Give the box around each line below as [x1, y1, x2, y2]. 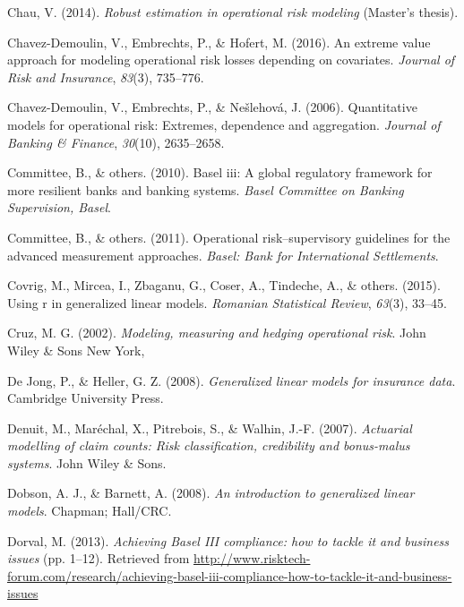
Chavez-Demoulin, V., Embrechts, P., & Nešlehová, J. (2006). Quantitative [7, 98, 417, 116]
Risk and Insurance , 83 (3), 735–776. [7, 67, 204, 86]
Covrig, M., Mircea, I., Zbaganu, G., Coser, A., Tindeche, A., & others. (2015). [7, 276, 441, 295]
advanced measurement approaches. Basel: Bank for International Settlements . [7, 245, 439, 264]
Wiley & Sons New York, [7, 340, 145, 359]
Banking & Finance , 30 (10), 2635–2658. [7, 133, 225, 151]
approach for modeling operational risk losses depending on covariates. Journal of [7, 50, 455, 69]
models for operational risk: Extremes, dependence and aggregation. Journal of [7, 115, 441, 133]
